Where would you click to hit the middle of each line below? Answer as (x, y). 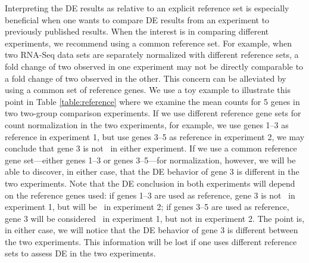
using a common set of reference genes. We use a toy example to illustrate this (148, 90)
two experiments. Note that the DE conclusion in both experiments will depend (150, 183)
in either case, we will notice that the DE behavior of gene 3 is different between (152, 230)
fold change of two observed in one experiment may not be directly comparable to (154, 66)
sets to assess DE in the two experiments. (80, 253)
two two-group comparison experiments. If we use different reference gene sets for (153, 113)
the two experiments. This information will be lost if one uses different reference (151, 241)
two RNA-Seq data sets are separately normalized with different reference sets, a (152, 55)
